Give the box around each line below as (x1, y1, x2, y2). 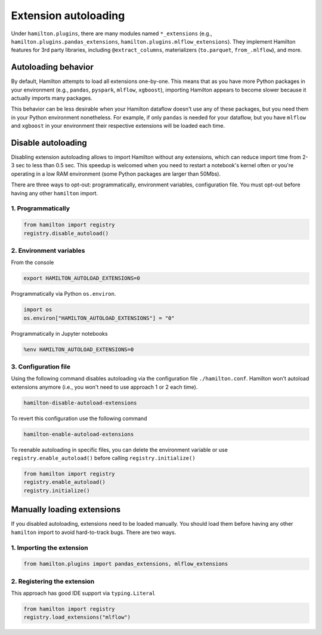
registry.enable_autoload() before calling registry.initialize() (11, 455, 196, 462)
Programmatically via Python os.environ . (11, 290, 116, 297)
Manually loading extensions (11, 505, 121, 515)
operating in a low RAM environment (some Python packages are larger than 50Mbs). (11, 170, 221, 177)
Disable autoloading (11, 138, 88, 148)
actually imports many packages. (11, 94, 92, 102)
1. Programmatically (11, 204, 70, 213)
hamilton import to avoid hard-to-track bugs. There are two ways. (11, 529, 177, 536)
